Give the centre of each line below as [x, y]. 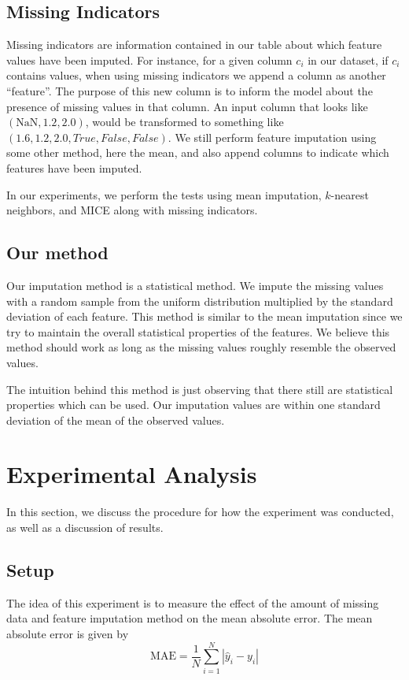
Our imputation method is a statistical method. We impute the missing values [195, 285]
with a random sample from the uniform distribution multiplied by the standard [200, 301]
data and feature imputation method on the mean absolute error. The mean [190, 618]
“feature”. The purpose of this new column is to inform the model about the [190, 90]
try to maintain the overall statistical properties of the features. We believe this [198, 331]
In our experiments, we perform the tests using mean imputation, [164, 194]
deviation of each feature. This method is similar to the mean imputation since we [204, 316]
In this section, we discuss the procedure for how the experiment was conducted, [200, 512]
